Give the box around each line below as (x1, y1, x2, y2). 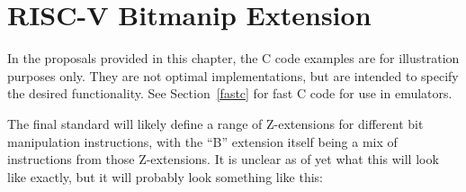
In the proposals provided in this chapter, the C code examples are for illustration (7, 49, 460, 68)
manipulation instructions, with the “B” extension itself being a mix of (7, 132, 398, 151)
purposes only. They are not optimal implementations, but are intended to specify (7, 66, 459, 85)
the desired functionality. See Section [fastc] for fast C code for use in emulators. (7, 84, 453, 103)
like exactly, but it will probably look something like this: (7, 167, 324, 186)
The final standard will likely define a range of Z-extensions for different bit (7, 114, 424, 133)
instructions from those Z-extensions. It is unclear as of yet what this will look (7, 150, 439, 169)
